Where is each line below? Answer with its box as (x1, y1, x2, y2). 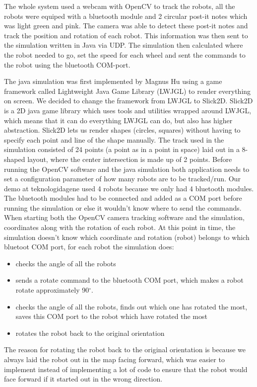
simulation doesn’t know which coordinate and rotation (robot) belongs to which (4, 232, 250, 242)
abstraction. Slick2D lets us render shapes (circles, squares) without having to (4, 125, 241, 135)
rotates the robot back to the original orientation (15, 327, 165, 338)
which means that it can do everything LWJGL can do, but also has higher (4, 115, 233, 125)
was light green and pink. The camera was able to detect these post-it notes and (4, 20, 248, 31)
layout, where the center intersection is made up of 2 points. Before (27, 154, 232, 164)
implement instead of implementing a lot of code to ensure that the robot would (4, 364, 248, 374)
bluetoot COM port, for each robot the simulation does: (4, 241, 174, 252)
